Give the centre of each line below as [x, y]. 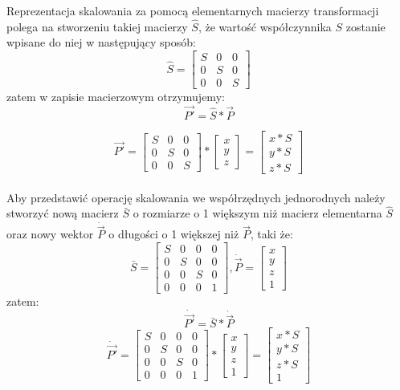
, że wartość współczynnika [265, 26]
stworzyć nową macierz [63, 213]
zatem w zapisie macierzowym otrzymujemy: [116, 97]
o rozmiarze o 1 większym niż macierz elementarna [257, 213]
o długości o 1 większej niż [174, 234]
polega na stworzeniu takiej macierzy [97, 26]
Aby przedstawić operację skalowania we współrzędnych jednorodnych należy [196, 197]
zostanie [365, 26]
